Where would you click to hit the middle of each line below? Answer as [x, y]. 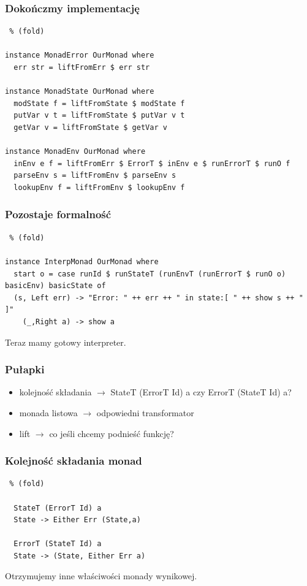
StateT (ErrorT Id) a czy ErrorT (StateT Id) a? [201, 392]
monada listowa [48, 412]
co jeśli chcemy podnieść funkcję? [112, 433]
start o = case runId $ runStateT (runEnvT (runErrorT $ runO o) [150, 274]
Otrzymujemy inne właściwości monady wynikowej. [101, 576]
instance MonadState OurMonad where [80, 92]
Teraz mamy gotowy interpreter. [66, 342]
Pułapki [25, 369]
